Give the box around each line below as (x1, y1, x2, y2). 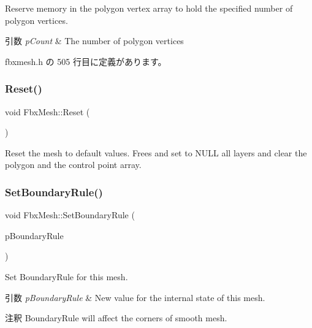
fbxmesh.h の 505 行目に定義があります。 (5, 55, 167, 67)
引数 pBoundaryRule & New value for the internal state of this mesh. (5, 291, 265, 303)
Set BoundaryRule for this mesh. (5, 270, 128, 283)
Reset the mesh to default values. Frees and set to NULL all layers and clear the (5, 146, 307, 159)
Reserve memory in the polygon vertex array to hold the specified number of (5, 2, 293, 14)
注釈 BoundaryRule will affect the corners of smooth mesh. (5, 311, 227, 324)
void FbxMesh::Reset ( (5, 105, 90, 118)
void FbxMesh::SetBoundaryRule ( (5, 208, 135, 221)
